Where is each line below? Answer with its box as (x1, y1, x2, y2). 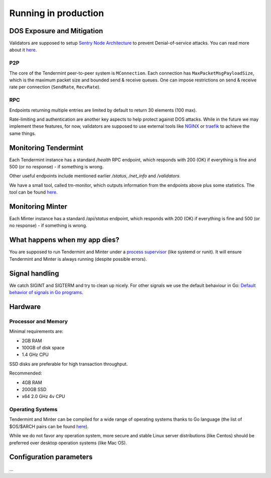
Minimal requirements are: (9, 328, 64, 334)
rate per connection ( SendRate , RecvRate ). (9, 84, 101, 90)
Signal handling (9, 269, 59, 277)
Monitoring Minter (9, 202, 68, 211)
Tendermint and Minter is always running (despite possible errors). (9, 256, 148, 262)
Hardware (9, 302, 41, 311)
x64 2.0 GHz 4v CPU (22, 394, 65, 400)
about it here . (9, 47, 37, 53)
